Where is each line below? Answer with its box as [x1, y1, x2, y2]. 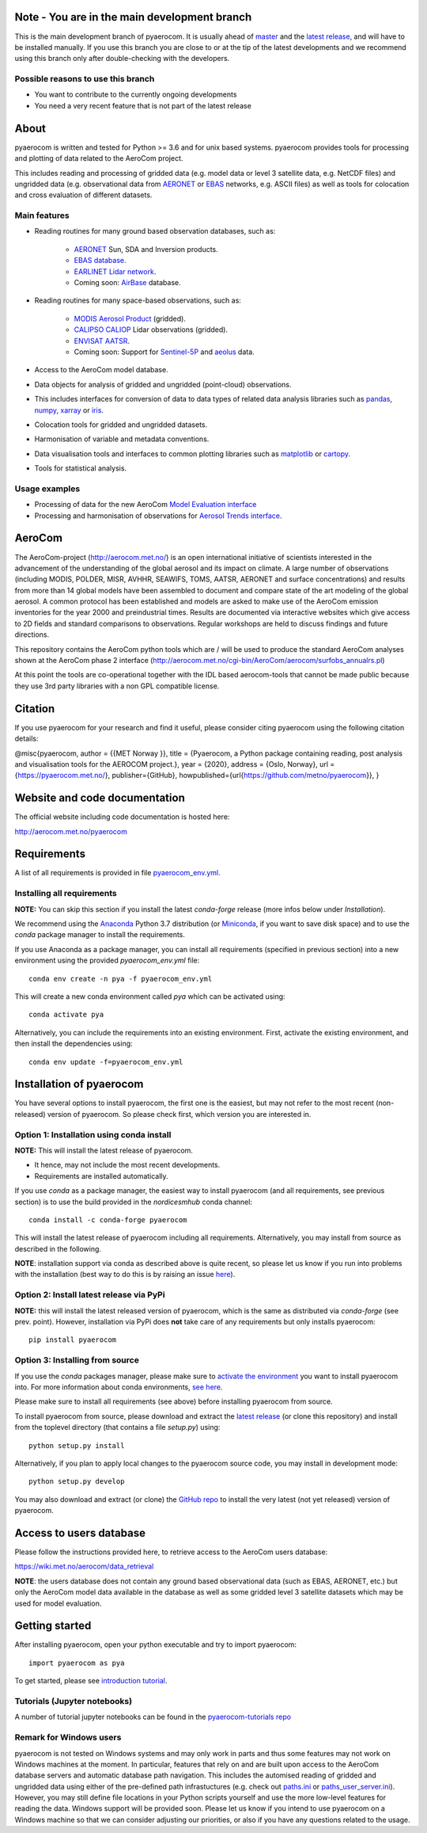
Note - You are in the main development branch [14, 10, 252, 24]
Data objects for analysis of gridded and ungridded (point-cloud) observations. [34, 379, 292, 389]
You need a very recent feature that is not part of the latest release [34, 101, 252, 110]
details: [14, 734, 39, 744]
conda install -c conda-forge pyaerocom [28, 1215, 187, 1224]
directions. [14, 630, 50, 639]
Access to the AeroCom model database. [34, 365, 169, 375]
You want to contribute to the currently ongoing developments [34, 90, 237, 99]
